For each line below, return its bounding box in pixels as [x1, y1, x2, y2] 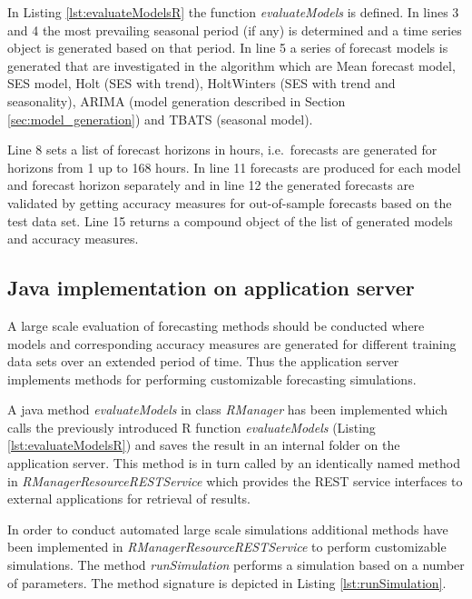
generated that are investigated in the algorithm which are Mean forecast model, [7, 55, 456, 75]
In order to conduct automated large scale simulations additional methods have [7, 519, 448, 538]
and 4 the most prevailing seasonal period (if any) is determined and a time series [7, 20, 462, 39]
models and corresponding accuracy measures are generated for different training [7, 334, 457, 353]
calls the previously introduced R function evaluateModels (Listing [7, 417, 376, 436]
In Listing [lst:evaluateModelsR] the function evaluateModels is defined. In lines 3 [7, 3, 459, 21]
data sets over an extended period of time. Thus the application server [7, 352, 399, 371]
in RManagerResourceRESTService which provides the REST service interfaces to [7, 471, 463, 490]
